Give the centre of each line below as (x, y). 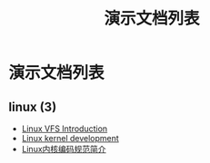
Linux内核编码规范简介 (64, 149)
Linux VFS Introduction (65, 129)
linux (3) (33, 106)
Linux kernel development (70, 138)
